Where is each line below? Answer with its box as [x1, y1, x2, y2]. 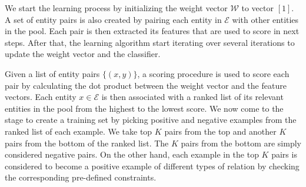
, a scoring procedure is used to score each [137, 67, 290, 79]
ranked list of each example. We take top [5, 125, 152, 137]
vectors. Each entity [5, 91, 76, 103]
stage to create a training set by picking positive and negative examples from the [5, 113, 297, 126]
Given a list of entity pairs [5, 67, 100, 79]
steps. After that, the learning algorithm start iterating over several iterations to [5, 36, 295, 48]
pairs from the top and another [164, 125, 277, 137]
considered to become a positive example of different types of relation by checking [5, 159, 300, 172]
